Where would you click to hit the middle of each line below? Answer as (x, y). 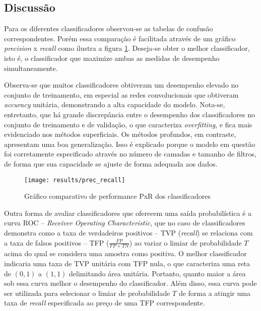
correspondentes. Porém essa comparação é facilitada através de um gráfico (120, 38)
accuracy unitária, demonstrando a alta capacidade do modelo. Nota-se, (115, 104)
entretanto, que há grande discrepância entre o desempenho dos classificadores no (130, 114)
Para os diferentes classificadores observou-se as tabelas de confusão (109, 28)
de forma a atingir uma (214, 293)
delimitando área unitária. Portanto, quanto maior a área (157, 273)
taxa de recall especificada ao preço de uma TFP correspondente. (105, 303)
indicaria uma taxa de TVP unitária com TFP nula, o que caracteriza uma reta (127, 263)
